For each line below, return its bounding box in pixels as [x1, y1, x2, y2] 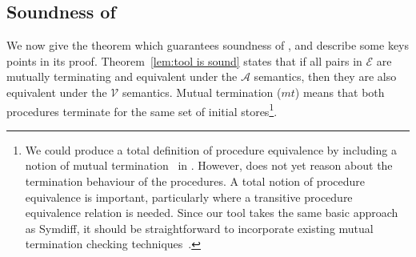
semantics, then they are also [254, 68, 397, 85]
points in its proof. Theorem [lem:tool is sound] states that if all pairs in [6, 52, 362, 69]
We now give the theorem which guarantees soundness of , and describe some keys [6, 37, 410, 54]
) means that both [294, 83, 385, 100]
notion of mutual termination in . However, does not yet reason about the [25, 157, 393, 174]
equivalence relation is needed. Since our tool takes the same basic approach [25, 204, 398, 221]
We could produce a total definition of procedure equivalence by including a [25, 141, 397, 158]
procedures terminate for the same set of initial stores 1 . [6, 100, 278, 119]
